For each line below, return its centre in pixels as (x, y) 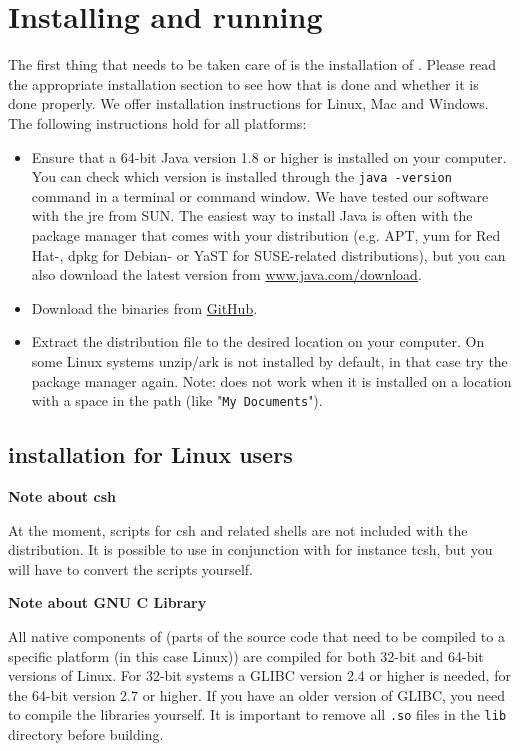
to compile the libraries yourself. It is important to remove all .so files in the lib (257, 714)
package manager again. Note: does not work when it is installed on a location (271, 380)
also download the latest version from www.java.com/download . (226, 274)
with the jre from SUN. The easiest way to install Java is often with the (252, 215)
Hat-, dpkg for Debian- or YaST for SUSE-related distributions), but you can (268, 254)
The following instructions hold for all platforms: (157, 122)
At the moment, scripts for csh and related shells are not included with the (238, 529)
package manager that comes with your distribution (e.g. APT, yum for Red (266, 234)
